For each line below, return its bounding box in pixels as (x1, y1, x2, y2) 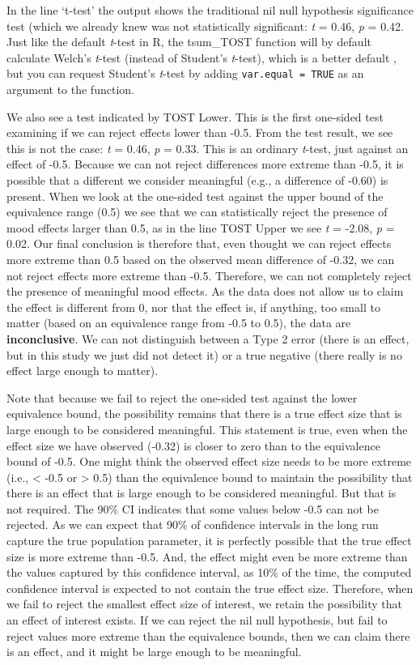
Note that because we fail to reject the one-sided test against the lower (6, 389, 358, 406)
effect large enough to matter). (6, 362, 159, 379)
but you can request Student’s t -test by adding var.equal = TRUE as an (6, 65, 364, 82)
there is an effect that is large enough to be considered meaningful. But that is (6, 484, 397, 501)
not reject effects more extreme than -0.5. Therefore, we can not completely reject (6, 266, 412, 283)
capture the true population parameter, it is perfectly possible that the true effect (6, 532, 412, 549)
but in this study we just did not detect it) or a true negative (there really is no (6, 346, 402, 363)
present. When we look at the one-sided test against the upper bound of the (6, 187, 384, 204)
